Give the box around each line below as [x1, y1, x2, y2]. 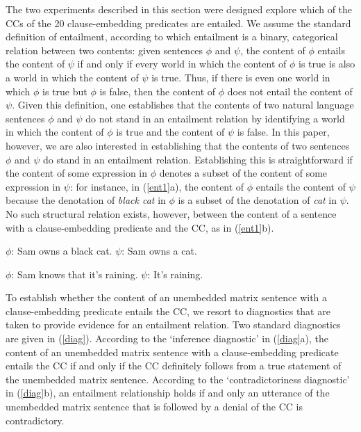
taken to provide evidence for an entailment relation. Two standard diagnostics [6, 317, 341, 332]
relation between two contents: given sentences [6, 42, 203, 57]
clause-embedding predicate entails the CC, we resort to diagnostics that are [6, 303, 330, 318]
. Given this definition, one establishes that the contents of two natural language [12, 97, 354, 112]
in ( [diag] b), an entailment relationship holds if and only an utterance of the [6, 385, 330, 400]
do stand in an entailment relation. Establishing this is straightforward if [43, 152, 353, 166]
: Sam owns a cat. [121, 243, 197, 258]
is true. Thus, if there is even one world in [151, 70, 330, 84]
